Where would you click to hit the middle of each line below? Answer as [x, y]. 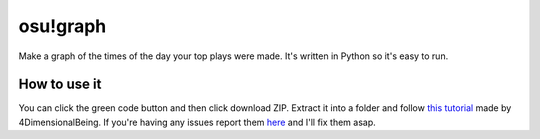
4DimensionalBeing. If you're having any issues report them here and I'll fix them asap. [197, 122]
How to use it [60, 84]
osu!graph [62, 26]
